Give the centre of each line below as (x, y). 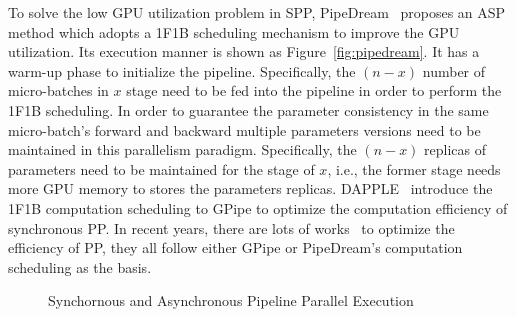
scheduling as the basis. (80, 266)
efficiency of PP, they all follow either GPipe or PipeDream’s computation (235, 247)
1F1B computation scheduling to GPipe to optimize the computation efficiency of (258, 207)
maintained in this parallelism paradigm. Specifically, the (182, 149)
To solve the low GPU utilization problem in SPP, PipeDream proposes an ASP (257, 12)
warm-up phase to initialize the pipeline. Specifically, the (182, 70)
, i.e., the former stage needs (414, 168)
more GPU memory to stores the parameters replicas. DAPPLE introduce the (250, 188)
